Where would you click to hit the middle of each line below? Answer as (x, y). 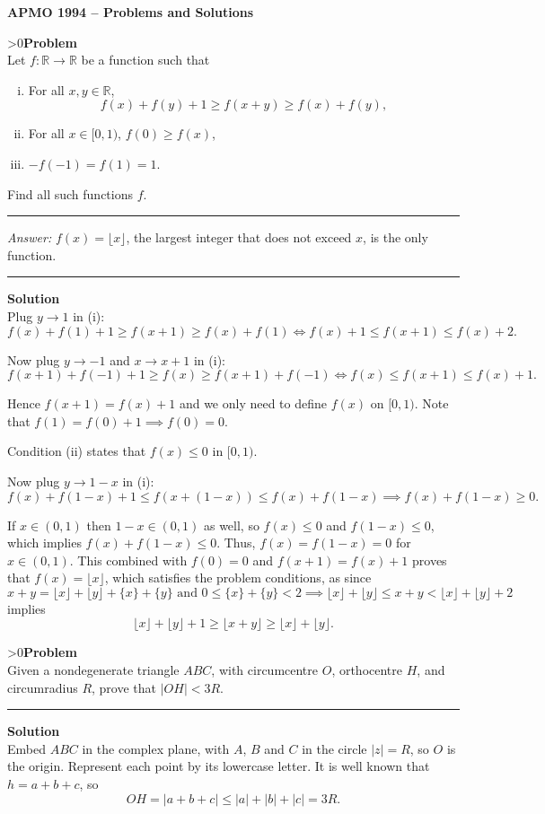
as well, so (231, 525)
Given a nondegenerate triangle (93, 670)
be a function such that (145, 60)
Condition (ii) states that (77, 451)
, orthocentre (367, 670)
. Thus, (236, 543)
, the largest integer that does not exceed (239, 237)
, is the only (396, 237)
